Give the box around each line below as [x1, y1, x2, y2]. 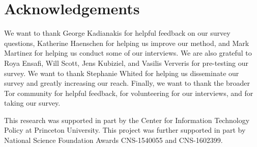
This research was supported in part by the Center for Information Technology [4, 114, 250, 125]
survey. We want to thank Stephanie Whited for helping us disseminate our [4, 67, 239, 78]
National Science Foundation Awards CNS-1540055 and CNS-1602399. [4, 135, 223, 145]
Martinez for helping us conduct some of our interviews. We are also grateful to [4, 47, 252, 58]
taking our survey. [4, 97, 61, 108]
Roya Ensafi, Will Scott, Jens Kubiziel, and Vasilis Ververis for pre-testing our [4, 57, 248, 68]
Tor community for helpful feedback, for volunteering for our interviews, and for [4, 87, 253, 98]
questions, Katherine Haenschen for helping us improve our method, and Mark [4, 37, 249, 48]
